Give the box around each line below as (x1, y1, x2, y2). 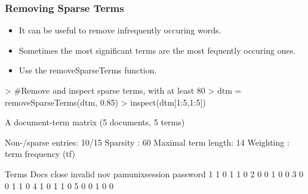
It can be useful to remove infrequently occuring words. (19, 24, 221, 36)
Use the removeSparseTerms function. (19, 64, 157, 76)
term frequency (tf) (5, 147, 75, 160)
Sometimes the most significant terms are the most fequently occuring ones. (19, 44, 296, 56)
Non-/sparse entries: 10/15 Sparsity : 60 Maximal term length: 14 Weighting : (5, 136, 289, 148)
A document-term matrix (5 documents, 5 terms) (5, 116, 185, 128)
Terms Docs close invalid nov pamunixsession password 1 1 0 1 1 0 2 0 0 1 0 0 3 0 (5, 167, 304, 180)
